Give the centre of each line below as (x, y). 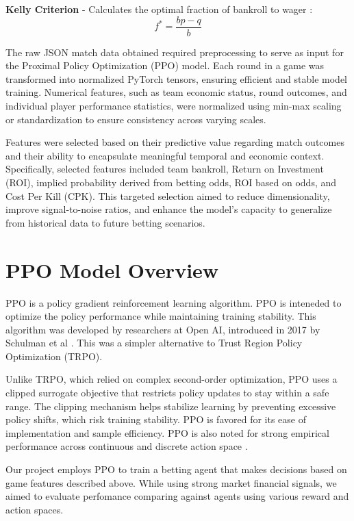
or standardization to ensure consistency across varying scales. (136, 119)
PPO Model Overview (112, 269)
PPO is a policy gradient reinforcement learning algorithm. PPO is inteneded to (174, 302)
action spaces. (35, 509)
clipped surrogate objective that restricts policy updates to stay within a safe (167, 393)
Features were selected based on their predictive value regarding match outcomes (175, 142)
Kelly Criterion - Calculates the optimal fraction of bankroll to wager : (159, 9)
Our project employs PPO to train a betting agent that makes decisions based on (176, 469)
